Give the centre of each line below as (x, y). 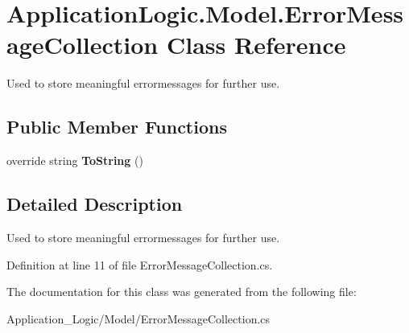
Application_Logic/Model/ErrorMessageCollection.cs (138, 318)
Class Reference (256, 45)
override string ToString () (75, 160)
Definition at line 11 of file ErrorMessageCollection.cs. (140, 264)
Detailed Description (95, 204)
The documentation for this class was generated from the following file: (182, 292)
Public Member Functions (117, 127)
